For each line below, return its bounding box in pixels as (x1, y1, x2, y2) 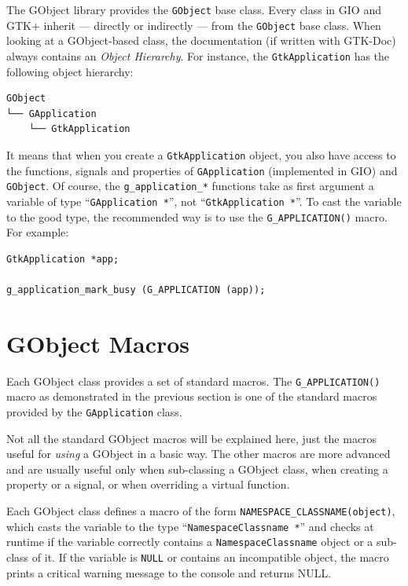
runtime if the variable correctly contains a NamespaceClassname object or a (6, 533, 373, 550)
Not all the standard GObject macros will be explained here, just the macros (6, 430, 377, 446)
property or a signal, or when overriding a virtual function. (6, 476, 290, 493)
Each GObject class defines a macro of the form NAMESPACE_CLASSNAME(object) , (6, 503, 395, 518)
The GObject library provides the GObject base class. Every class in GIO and (6, 2, 381, 17)
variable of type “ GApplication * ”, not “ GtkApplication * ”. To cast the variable (6, 192, 402, 209)
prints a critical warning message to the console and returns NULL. (6, 564, 332, 581)
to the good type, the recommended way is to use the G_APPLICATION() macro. (6, 208, 388, 225)
